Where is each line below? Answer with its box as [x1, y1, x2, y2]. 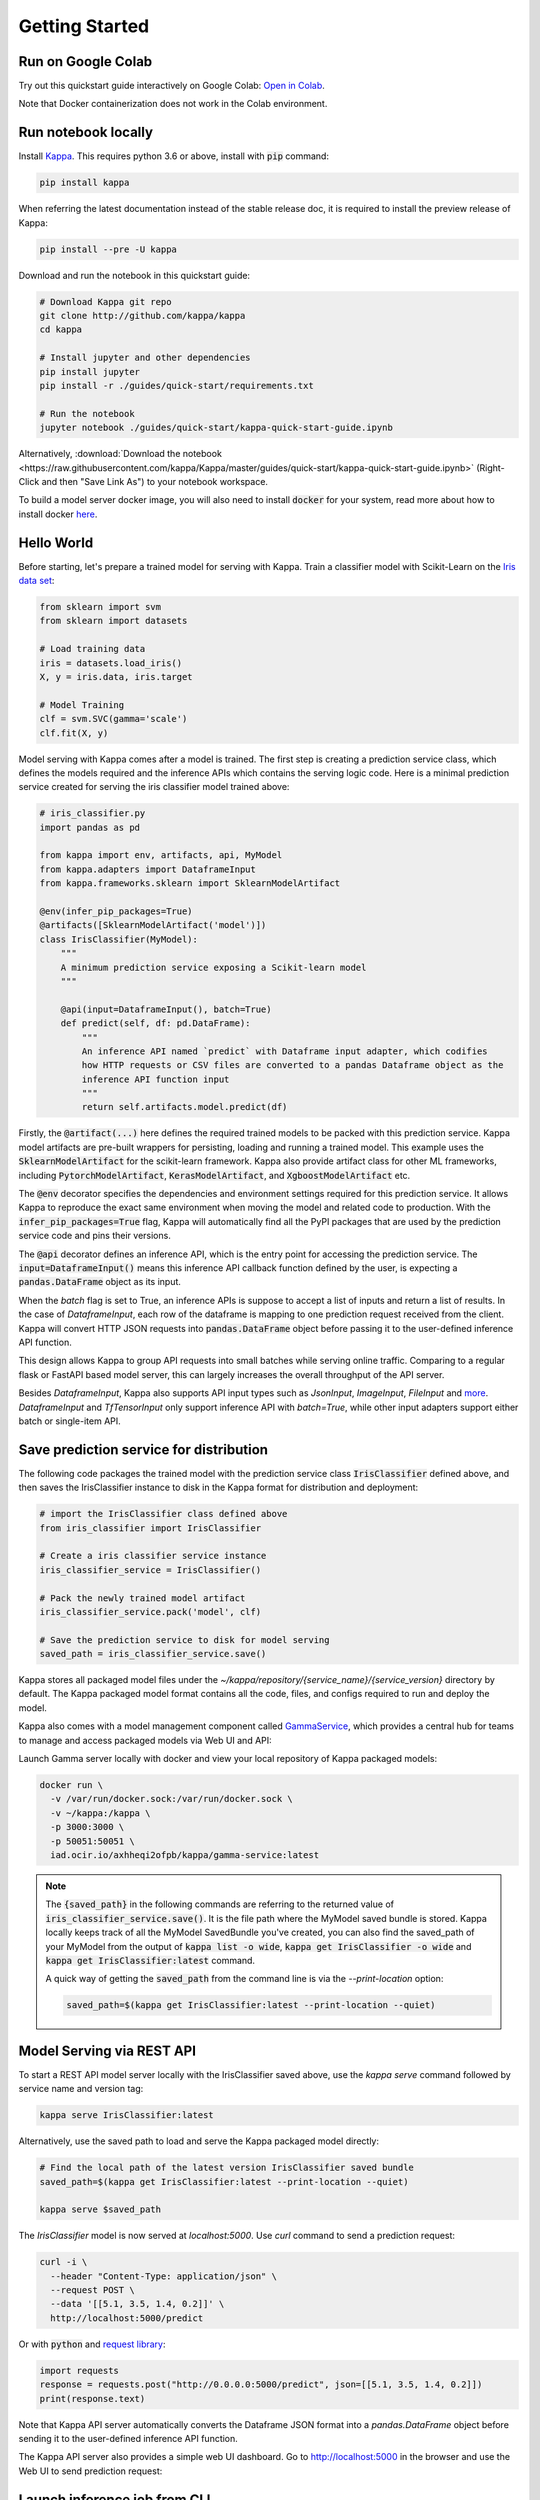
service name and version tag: [18, 2083, 144, 2095]
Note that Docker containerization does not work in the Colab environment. [18, 98, 328, 110]
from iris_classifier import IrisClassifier [39, 1522, 262, 1534]
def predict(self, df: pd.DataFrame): [60, 1018, 251, 1029]
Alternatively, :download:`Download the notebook [18, 448, 222, 460]
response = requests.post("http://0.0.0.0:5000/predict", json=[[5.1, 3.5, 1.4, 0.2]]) [39, 2379, 483, 2390]
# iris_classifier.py [39, 808, 146, 819]
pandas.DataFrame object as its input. [18, 1276, 182, 1288]
